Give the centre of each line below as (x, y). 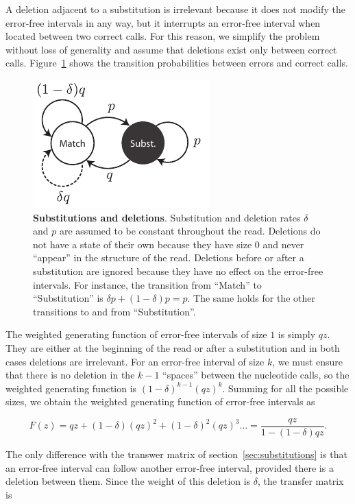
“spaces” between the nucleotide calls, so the (256, 375)
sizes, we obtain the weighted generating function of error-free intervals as (160, 401)
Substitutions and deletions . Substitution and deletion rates (167, 217)
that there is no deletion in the (70, 375)
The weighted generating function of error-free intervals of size (136, 334)
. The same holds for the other (251, 298)
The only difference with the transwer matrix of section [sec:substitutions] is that (176, 454)
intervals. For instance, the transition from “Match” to (147, 284)
